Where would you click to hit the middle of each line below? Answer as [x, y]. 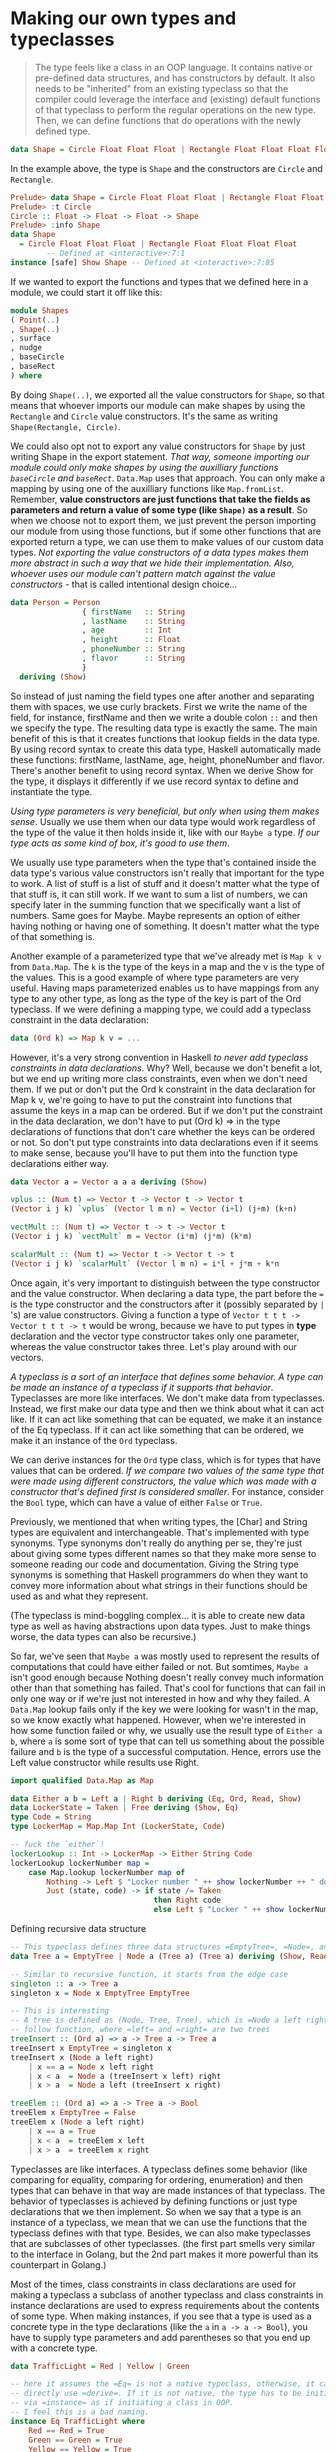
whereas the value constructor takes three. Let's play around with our [154, 1346]
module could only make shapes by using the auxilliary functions [144, 467]
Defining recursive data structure [78, 1929]
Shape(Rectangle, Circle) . [65, 426]
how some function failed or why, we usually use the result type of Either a [166, 1730]
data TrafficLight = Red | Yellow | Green [100, 2366]
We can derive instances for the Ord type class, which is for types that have [166, 1459]
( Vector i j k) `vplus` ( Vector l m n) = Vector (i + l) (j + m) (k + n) [154, 1209]
